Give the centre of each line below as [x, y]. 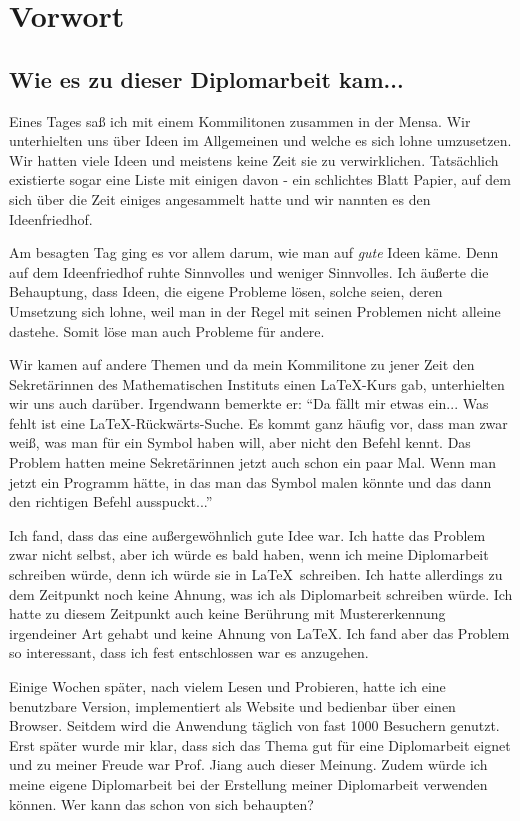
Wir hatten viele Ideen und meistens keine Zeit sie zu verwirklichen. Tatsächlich [254, 159]
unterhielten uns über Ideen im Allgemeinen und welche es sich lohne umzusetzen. [260, 140]
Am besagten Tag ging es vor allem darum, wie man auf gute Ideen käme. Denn [254, 252]
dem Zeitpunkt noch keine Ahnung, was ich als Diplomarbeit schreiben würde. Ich [261, 593]
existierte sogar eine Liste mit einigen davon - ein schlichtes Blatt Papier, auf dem [260, 179]
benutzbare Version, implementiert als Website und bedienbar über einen [232, 705]
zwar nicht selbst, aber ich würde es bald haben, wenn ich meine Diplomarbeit [249, 554]
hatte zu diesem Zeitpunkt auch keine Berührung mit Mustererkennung [227, 613]
